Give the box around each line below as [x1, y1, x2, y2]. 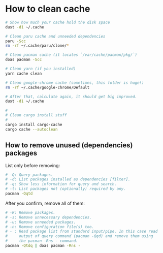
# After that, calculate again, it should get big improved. [5, 94, 138, 99]
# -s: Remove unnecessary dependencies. [5, 214, 92, 220]
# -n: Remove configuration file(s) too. [5, 224, 94, 229]
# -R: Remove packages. [5, 210, 56, 215]
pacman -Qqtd [5, 191, 33, 196]
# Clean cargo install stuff [5, 113, 67, 118]
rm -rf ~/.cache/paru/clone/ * [5, 43, 70, 48]
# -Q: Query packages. [5, 172, 53, 177]
